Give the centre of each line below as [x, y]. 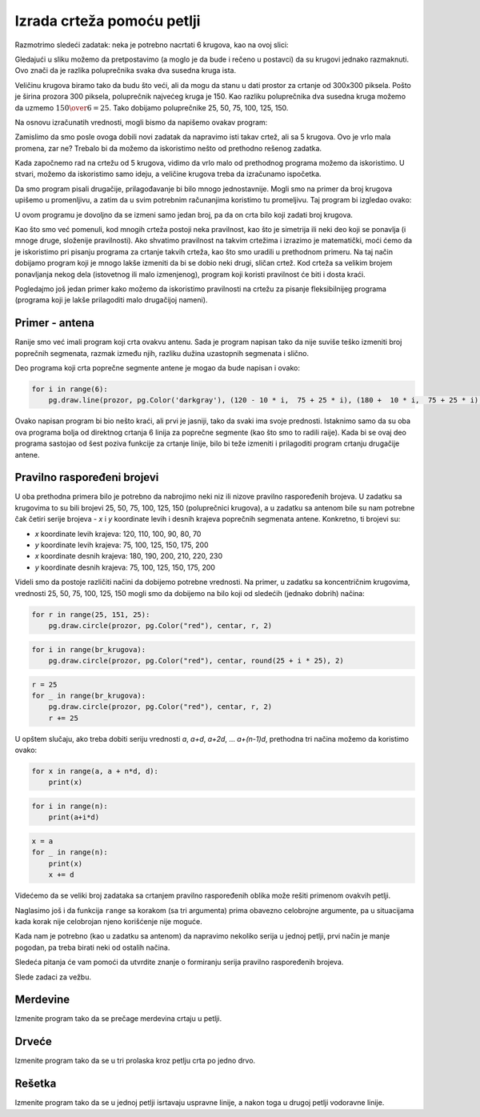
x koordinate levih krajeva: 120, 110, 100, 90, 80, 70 [118, 534]
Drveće [33, 1041]
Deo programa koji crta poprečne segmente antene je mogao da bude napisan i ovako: [157, 368]
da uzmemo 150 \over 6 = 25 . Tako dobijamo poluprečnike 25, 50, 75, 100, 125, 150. [152, 107]
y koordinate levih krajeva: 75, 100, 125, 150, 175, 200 [122, 545]
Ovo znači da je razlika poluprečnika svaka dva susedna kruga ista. [125, 70]
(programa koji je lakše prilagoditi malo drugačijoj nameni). [111, 300]
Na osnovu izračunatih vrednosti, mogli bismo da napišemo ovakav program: [141, 122]
